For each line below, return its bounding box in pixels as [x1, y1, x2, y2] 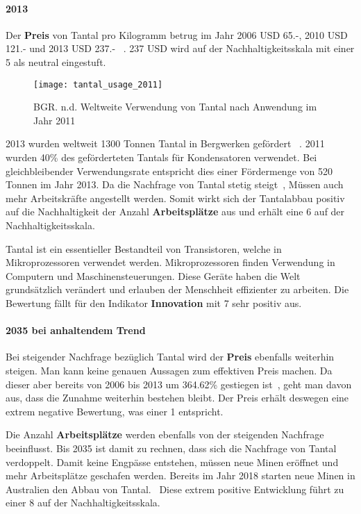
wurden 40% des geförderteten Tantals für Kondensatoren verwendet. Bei [6, 150, 317, 165]
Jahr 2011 [33, 113, 76, 127]
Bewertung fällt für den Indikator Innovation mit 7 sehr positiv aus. [6, 295, 302, 310]
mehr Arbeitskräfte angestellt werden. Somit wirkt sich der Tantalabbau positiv [6, 190, 345, 205]
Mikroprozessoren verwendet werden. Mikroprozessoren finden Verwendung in [6, 255, 335, 270]
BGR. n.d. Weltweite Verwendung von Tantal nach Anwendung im [33, 99, 317, 114]
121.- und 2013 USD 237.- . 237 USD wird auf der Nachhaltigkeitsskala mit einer [6, 41, 355, 56]
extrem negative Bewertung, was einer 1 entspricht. [6, 404, 224, 418]
